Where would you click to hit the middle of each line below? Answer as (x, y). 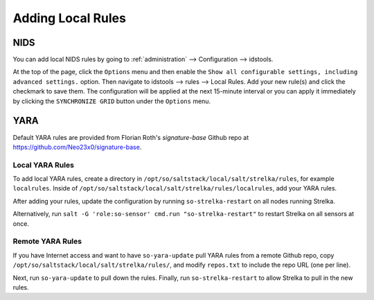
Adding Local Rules (69, 18)
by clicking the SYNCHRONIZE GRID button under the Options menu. (112, 101)
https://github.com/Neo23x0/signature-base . (77, 147)
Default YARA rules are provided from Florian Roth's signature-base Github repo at (131, 137)
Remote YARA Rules (47, 241)
